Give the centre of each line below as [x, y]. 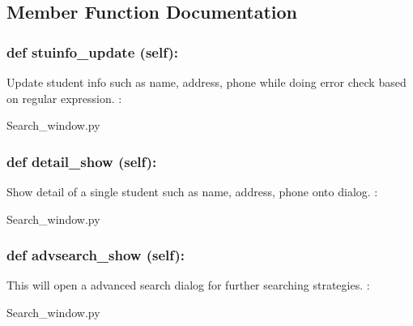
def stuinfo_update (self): [92, 51]
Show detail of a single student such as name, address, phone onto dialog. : [192, 191]
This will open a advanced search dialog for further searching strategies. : [188, 285]
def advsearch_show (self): [96, 255]
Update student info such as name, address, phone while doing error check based [206, 82]
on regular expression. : [64, 98]
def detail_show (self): [82, 161]
